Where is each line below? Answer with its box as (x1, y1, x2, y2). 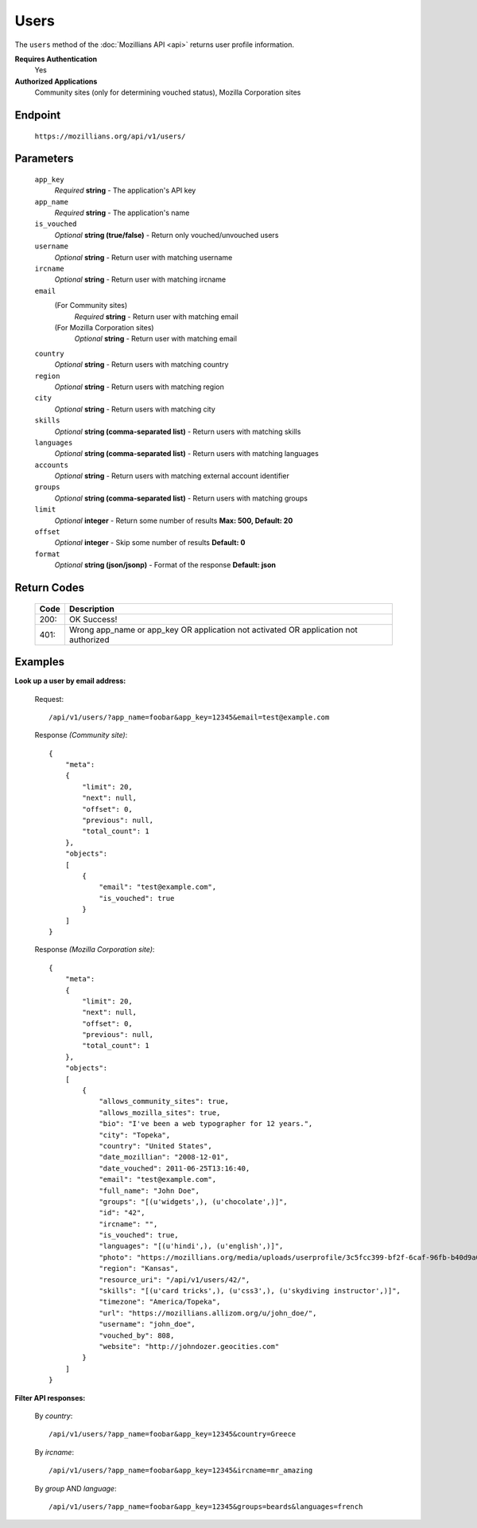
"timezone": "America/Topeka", (99, 1297, 221, 1307)
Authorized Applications (14, 76, 98, 86)
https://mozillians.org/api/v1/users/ (34, 131, 186, 141)
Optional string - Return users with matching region (54, 382, 224, 392)
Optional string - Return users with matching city (54, 404, 216, 414)
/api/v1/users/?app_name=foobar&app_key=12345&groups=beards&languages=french (48, 1502, 363, 1511)
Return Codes (14, 581, 85, 594)
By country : (34, 1411, 73, 1421)
